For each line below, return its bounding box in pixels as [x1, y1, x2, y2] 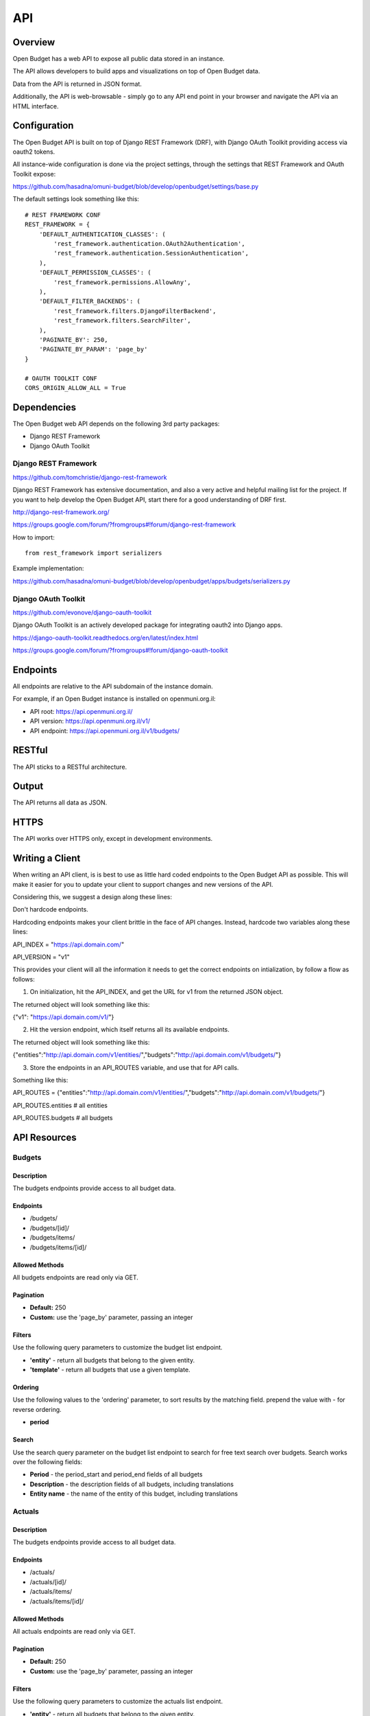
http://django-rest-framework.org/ [12, 508, 110, 516]
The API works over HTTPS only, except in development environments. [12, 835, 213, 843]
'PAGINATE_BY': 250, [38, 336, 108, 343]
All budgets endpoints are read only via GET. [12, 1273, 138, 1282]
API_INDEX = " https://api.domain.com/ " [12, 940, 125, 949]
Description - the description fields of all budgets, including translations [29, 1480, 234, 1488]
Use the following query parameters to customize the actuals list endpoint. [12, 1697, 223, 1706]
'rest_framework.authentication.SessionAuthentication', [53, 249, 249, 257]
